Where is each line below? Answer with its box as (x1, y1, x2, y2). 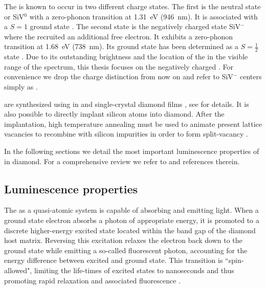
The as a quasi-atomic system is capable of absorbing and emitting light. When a (4, 205, 259, 215)
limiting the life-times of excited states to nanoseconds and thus (34, 264, 234, 275)
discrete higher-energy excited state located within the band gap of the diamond (4, 225, 256, 235)
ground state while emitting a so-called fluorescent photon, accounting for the (4, 244, 248, 255)
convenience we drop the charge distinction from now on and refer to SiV (4, 71, 233, 82)
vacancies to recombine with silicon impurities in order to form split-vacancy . (4, 128, 248, 139)
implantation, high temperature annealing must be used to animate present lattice (4, 118, 262, 129)
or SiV (4, 11, 25, 21)
